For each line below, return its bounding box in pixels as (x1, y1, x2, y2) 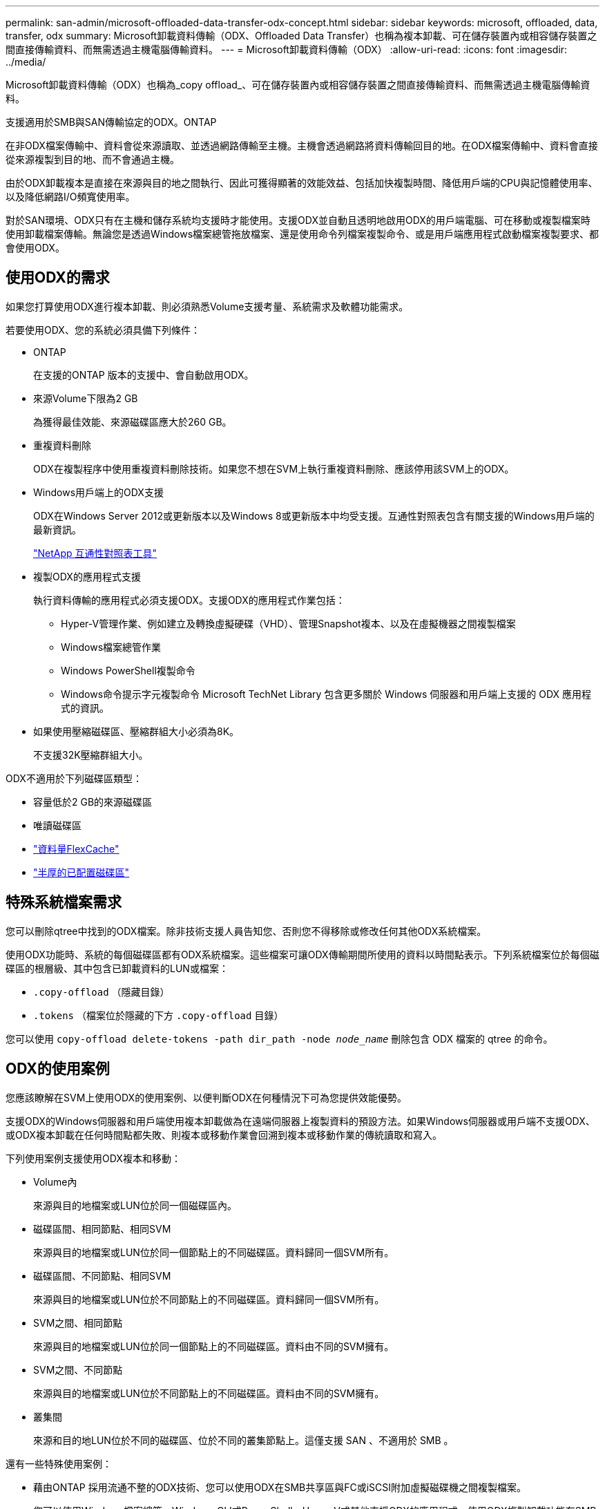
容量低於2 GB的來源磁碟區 (33, 795, 153, 808)
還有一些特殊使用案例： (6, 1457, 112, 1470)
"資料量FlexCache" (33, 842, 119, 855)
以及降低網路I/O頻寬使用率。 (6, 191, 135, 202)
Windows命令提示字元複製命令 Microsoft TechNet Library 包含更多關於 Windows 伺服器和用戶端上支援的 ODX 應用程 (61, 687, 591, 700)
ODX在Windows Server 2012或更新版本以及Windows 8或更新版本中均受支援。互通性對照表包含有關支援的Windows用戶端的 (33, 509, 595, 522)
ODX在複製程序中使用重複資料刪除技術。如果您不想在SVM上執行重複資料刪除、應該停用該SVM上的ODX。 (33, 462, 515, 475)
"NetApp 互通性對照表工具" (33, 547, 157, 559)
